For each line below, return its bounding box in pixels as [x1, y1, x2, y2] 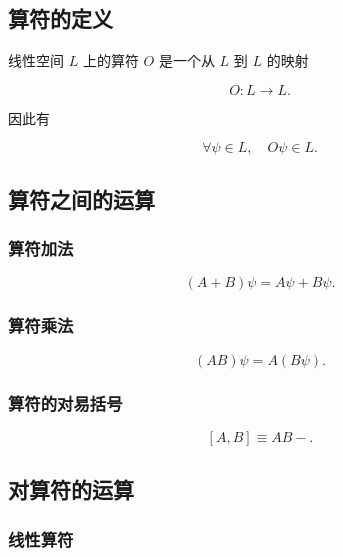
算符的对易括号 [8, 390, 123, 415]
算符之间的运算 [8, 183, 155, 214]
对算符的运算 [8, 474, 134, 505]
